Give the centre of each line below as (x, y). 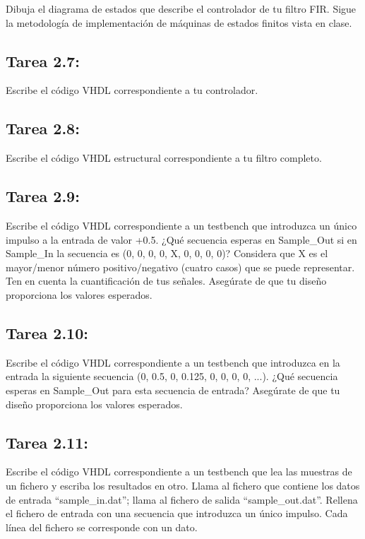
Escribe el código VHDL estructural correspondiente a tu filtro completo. (164, 158)
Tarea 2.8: (43, 128)
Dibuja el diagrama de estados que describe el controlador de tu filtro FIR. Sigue (181, 8)
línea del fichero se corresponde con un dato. (102, 527)
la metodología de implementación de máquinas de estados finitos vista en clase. (179, 22)
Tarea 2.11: (47, 442)
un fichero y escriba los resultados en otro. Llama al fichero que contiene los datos (183, 485)
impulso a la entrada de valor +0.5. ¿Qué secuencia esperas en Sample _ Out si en (181, 239)
